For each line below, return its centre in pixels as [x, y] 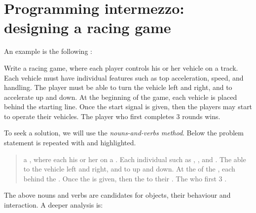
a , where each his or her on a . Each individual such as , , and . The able [135, 159]
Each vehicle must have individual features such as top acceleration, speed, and [124, 77]
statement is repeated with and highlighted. [70, 143]
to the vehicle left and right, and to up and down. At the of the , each [129, 169]
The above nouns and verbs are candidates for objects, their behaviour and [117, 195]
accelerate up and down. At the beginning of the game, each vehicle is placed [121, 97]
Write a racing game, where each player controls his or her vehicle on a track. [121, 67]
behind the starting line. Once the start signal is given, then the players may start [128, 106]
